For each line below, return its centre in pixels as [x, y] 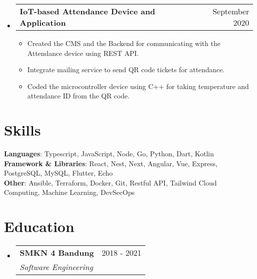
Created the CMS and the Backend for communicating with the [124, 43]
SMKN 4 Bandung [57, 253]
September [231, 11]
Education [39, 226]
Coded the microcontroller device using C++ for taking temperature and [138, 86]
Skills [22, 130]
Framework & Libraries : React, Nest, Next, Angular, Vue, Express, [111, 163]
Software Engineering [56, 267]
